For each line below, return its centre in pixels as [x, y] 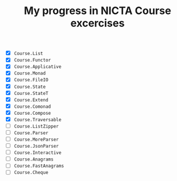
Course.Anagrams [34, 159]
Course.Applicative [38, 67]
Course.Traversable [38, 119]
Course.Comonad [32, 107]
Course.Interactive [38, 153]
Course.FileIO [31, 80]
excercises [98, 23]
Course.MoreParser [36, 139]
